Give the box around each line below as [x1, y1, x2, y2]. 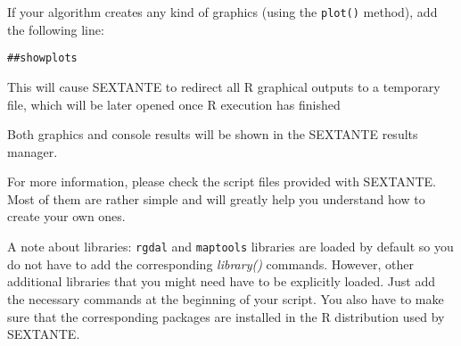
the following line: [7, 20, 104, 38]
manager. [7, 142, 58, 161]
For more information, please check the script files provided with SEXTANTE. [7, 172, 436, 191]
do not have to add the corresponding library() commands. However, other [7, 254, 414, 273]
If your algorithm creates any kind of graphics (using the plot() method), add [7, 3, 438, 21]
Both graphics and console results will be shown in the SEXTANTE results [7, 125, 418, 144]
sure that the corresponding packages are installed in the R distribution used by [7, 307, 445, 325]
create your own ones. [7, 207, 126, 226]
